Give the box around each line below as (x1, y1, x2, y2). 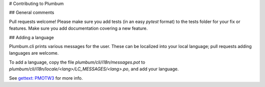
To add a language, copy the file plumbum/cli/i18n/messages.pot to (9, 59, 146, 65)
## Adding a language (9, 34, 54, 40)
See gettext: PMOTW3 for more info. (9, 75, 83, 81)
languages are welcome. (9, 50, 59, 56)
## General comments (9, 10, 54, 16)
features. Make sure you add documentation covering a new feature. (9, 25, 148, 31)
